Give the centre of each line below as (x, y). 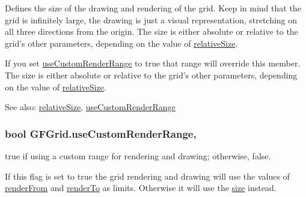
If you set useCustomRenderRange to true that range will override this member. (153, 63)
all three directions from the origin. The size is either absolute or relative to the (151, 31)
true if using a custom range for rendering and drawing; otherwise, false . (138, 155)
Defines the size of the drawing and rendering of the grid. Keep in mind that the (153, 8)
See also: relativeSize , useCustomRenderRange (90, 107)
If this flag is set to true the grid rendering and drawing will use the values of (147, 176)
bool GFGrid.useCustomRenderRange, (101, 133)
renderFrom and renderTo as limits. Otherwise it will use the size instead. (141, 188)
